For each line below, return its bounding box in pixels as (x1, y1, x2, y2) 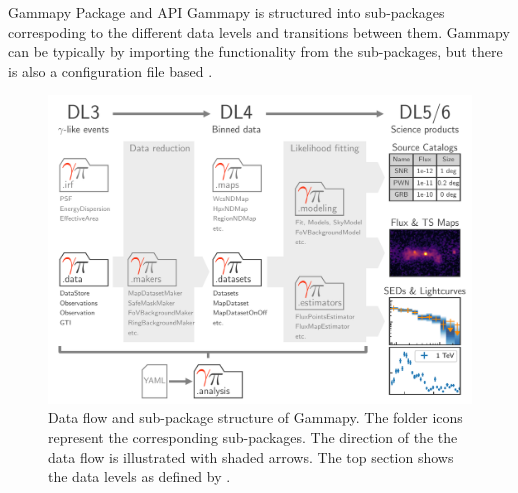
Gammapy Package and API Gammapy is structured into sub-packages (8, 2, 445, 22)
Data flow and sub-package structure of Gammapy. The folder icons (48, 407, 463, 428)
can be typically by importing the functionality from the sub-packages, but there (8, 41, 503, 62)
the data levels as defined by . (48, 466, 231, 487)
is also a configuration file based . (8, 60, 213, 81)
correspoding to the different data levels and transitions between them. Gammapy (8, 21, 510, 42)
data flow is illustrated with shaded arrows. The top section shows (48, 446, 454, 467)
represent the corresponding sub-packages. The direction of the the (48, 427, 458, 448)
